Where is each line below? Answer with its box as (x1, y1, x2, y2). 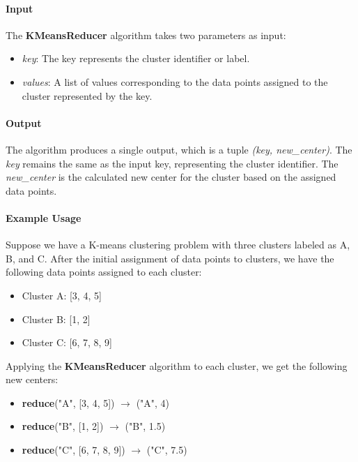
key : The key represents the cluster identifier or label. (22, 51, 250, 66)
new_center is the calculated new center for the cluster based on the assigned (6, 170, 336, 184)
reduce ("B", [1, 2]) (22, 419, 104, 433)
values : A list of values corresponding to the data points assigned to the (22, 74, 328, 89)
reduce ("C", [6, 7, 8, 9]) (22, 442, 125, 457)
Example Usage (6, 210, 81, 225)
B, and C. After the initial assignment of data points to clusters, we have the (6, 251, 334, 265)
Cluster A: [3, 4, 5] (22, 288, 102, 302)
